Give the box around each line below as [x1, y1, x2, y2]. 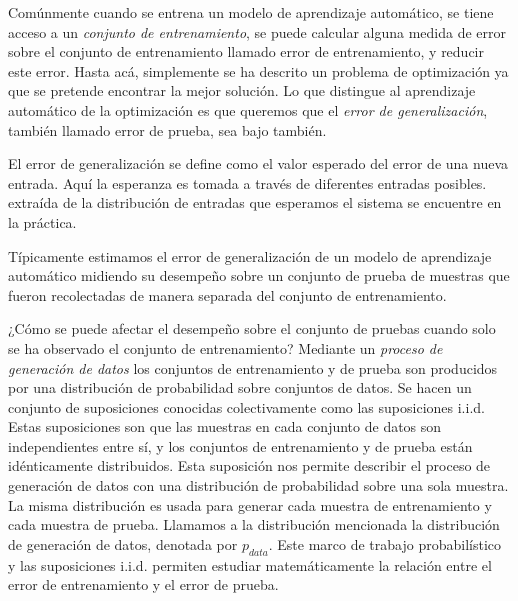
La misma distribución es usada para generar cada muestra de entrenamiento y [8, 494, 492, 515]
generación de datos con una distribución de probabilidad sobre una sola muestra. [8, 475, 509, 496]
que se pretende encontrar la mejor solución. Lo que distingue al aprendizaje [8, 80, 476, 101]
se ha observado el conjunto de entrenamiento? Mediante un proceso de [8, 337, 443, 358]
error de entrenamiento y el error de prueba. [8, 574, 279, 595]
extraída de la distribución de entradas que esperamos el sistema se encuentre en [8, 192, 502, 213]
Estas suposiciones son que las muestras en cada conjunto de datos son [8, 416, 442, 437]
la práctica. [8, 211, 77, 232]
